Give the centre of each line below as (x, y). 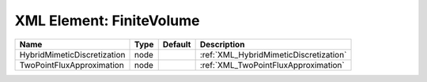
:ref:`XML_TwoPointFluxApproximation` (272, 65)
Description (222, 44)
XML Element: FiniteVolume (108, 20)
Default (177, 44)
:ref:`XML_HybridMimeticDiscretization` (273, 54)
